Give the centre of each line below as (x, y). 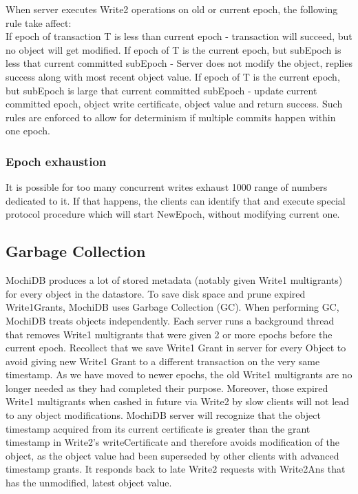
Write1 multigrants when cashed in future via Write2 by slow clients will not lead (178, 401)
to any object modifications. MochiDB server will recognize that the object (163, 415)
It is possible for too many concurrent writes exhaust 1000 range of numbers (167, 187)
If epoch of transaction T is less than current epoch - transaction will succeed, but (179, 36)
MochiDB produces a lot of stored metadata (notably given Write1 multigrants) (174, 280)
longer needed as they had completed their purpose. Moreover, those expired (167, 388)
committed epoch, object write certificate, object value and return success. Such (174, 104)
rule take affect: (39, 22)
